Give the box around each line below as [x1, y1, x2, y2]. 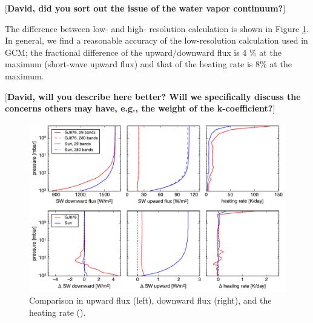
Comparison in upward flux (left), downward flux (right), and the [29, 294, 272, 307]
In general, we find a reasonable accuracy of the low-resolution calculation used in [5, 34, 308, 47]
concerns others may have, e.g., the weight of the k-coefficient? [5, 102, 273, 115]
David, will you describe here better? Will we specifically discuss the [7, 90, 301, 102]
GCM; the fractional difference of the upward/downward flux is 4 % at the [5, 45, 282, 58]
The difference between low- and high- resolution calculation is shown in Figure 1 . [5, 22, 309, 35]
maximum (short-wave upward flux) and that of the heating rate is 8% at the [5, 58, 292, 70]
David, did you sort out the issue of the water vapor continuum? [7, 2, 283, 14]
